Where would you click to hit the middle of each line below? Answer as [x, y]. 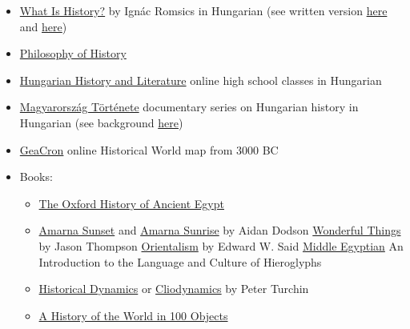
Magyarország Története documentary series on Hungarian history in [189, 107]
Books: [36, 177]
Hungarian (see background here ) [101, 122]
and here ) [43, 26]
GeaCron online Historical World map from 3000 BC [149, 149]
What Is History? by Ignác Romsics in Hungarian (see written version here [203, 10]
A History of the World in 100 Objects [133, 315]
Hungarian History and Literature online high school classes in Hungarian [201, 80]
